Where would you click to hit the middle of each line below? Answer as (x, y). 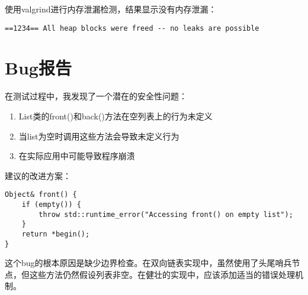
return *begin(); (56, 234)
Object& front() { (41, 195)
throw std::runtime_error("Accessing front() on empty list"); (166, 214)
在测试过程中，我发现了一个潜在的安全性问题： (96, 96)
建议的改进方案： (38, 175)
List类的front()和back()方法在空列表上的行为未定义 (115, 116)
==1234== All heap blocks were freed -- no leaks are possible (132, 28)
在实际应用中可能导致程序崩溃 (77, 156)
